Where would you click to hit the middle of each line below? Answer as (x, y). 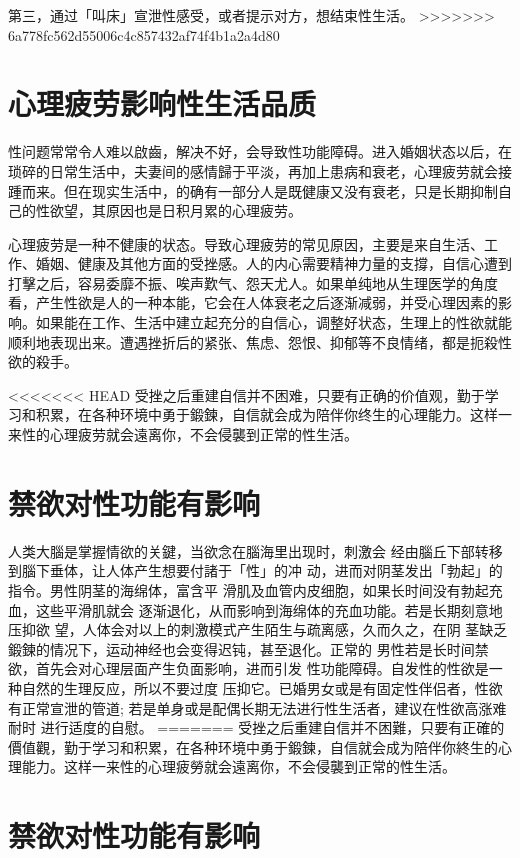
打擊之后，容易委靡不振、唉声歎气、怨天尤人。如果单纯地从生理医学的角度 (253, 282)
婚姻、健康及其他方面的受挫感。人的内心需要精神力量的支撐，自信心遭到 (273, 263)
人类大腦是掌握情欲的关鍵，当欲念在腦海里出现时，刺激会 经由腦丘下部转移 (255, 550)
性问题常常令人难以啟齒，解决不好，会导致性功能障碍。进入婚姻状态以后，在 (260, 151)
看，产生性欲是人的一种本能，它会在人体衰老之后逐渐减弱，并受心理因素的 (253, 302)
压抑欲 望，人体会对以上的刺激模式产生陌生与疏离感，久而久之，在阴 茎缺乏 (258, 629)
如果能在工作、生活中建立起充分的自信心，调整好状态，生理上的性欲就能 (273, 322)
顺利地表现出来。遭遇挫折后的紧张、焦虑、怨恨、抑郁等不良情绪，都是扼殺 (253, 341)
